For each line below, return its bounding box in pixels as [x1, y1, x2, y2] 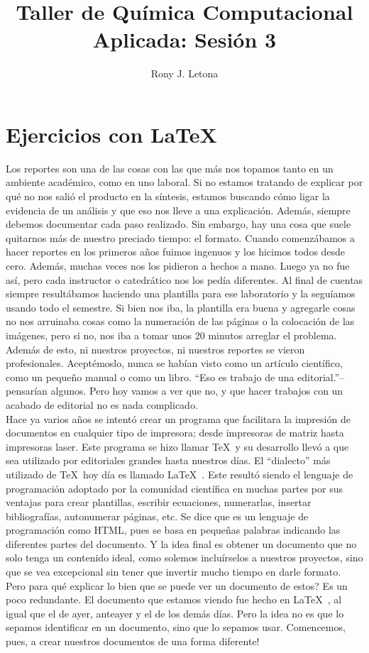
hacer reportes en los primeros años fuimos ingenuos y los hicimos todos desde [6, 244, 346, 259]
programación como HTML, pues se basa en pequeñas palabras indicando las [6, 522, 341, 537]
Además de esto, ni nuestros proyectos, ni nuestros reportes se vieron [6, 341, 305, 356]
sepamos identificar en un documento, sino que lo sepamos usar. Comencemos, [6, 620, 346, 635]
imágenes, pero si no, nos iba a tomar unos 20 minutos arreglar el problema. [6, 327, 337, 342]
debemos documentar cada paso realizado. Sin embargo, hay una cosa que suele [6, 216, 351, 231]
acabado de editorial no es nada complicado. [6, 397, 198, 412]
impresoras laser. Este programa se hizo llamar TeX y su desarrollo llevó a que [6, 439, 349, 454]
